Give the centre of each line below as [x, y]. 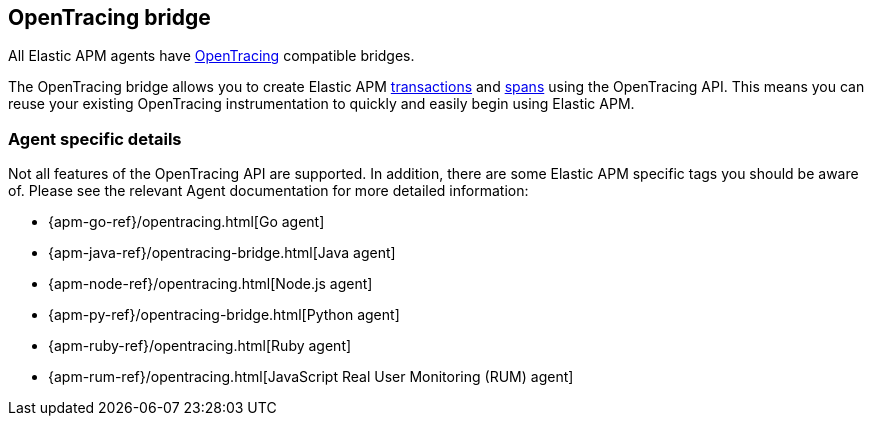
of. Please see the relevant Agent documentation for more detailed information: [268, 191]
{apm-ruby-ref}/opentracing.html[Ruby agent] [200, 346]
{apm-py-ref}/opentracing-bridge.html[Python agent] [224, 315]
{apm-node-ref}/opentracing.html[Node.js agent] [210, 284]
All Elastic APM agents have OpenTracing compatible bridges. [211, 56]
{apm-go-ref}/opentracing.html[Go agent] [186, 222]
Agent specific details [95, 138]
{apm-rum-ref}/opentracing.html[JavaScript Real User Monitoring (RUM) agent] [311, 377]
